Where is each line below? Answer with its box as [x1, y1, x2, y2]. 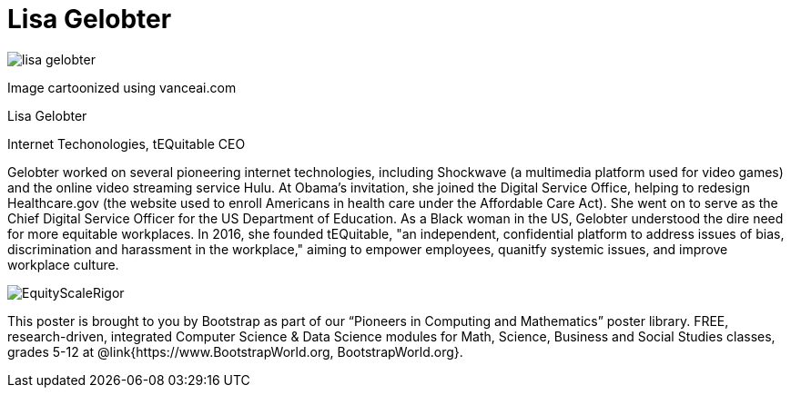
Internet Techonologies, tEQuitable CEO [7, 135, 246, 152]
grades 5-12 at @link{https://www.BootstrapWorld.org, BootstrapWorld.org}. [7, 343, 463, 360]
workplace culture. [7, 256, 119, 272]
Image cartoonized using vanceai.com [7, 79, 237, 95]
